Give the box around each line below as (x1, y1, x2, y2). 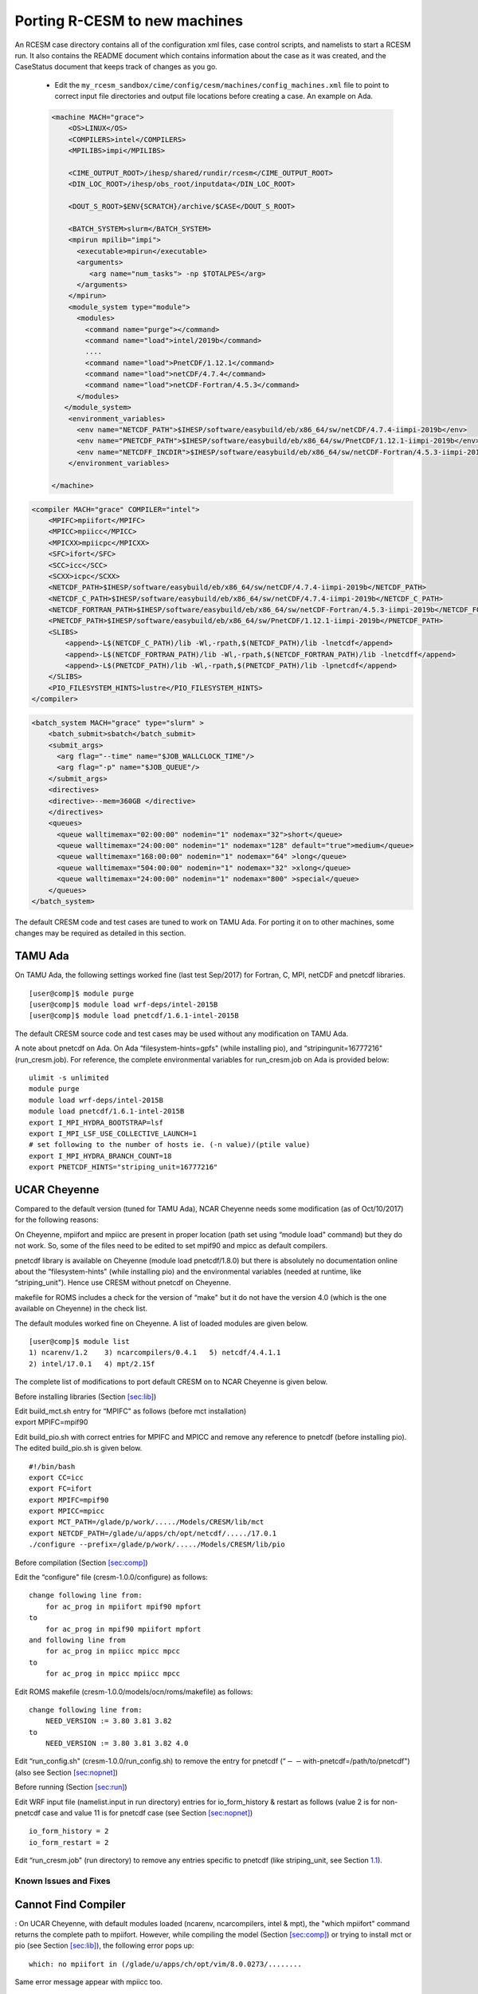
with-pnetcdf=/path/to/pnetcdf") (303, 1756, 410, 1766)
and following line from (29, 1635, 126, 1645)
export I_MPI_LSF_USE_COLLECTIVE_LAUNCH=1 (29, 1129, 198, 1138)
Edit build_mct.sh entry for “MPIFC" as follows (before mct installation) (14, 1406, 247, 1416)
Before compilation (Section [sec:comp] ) (14, 1558, 148, 1567)
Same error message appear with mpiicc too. (14, 1977, 163, 1987)
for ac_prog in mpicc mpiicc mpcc (45, 1669, 181, 1678)
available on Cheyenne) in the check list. (14, 1304, 147, 1314)
